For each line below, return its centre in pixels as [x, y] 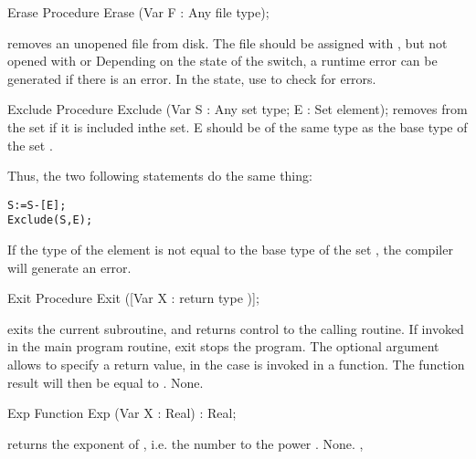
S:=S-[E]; [37, 205]
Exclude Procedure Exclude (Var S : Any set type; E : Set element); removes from [238, 109]
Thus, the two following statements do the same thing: [160, 176]
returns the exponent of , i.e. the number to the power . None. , [185, 443]
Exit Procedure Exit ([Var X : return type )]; [133, 298]
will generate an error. [69, 267]
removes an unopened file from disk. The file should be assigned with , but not [227, 42]
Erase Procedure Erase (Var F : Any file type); [138, 12]
